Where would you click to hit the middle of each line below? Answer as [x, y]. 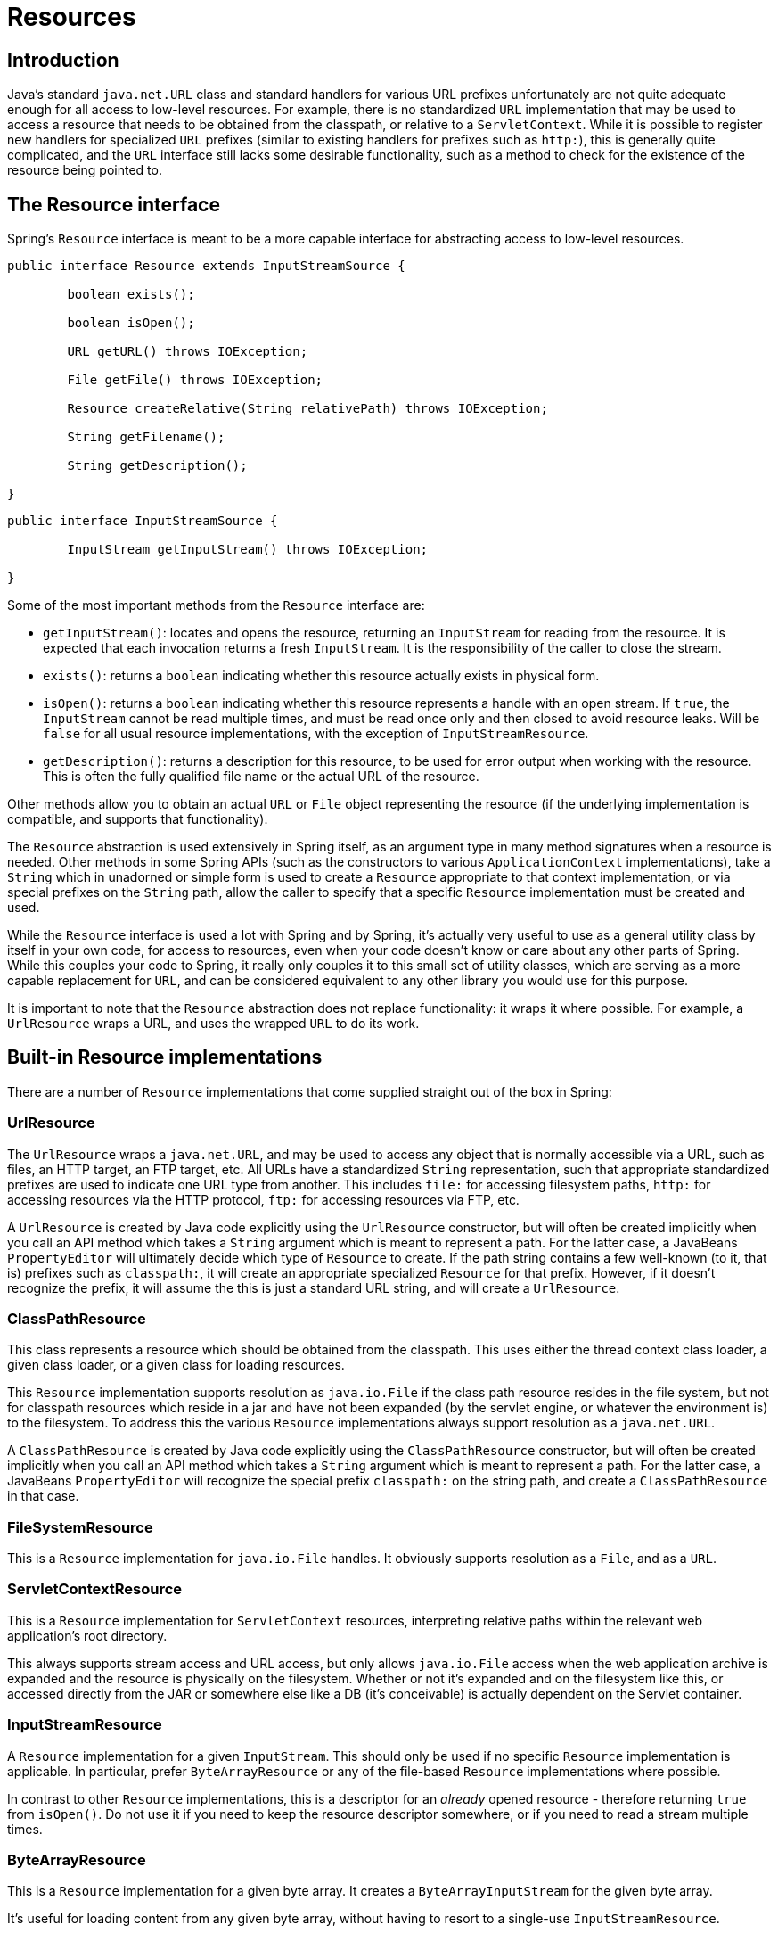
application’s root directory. [87, 1635]
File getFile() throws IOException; [195, 380]
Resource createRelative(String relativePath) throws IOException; [307, 409]
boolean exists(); [131, 295]
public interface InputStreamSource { [143, 521]
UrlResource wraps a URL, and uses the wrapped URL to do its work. [213, 1024]
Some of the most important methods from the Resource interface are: [216, 605]
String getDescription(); [157, 466]
